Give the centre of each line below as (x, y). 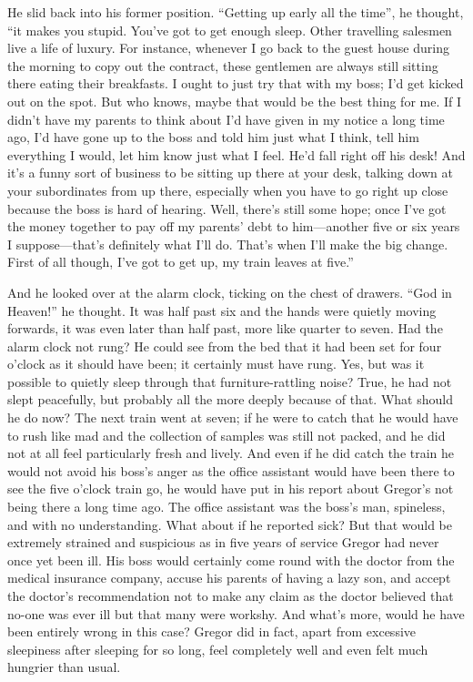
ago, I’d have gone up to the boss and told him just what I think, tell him (213, 137)
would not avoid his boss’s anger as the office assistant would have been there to (231, 470)
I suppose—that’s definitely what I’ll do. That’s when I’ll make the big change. (228, 244)
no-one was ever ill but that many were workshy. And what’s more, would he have (236, 613)
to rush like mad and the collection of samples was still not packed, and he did (226, 435)
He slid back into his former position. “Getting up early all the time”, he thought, (236, 12)
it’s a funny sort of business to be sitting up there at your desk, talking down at (230, 173)
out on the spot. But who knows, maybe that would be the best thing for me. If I (235, 101)
